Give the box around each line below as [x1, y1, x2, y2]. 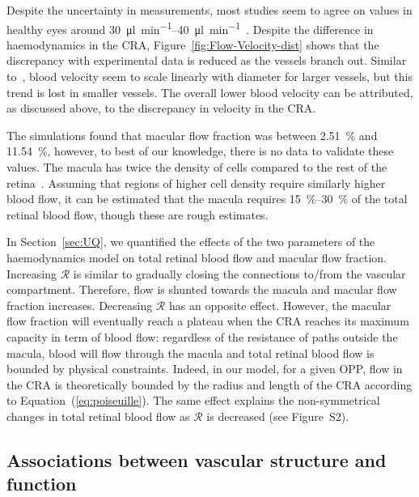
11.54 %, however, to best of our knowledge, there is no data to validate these [6, 142, 394, 159]
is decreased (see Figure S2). [206, 407, 349, 424]
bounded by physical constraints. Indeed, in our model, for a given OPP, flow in [6, 360, 403, 377]
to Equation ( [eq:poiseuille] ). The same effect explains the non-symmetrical [6, 392, 380, 409]
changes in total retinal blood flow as [6, 407, 190, 424]
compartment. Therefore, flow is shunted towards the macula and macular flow [6, 281, 397, 298]
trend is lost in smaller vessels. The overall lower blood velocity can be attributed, [6, 83, 413, 100]
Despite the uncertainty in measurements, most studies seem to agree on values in [6, 2, 413, 18]
